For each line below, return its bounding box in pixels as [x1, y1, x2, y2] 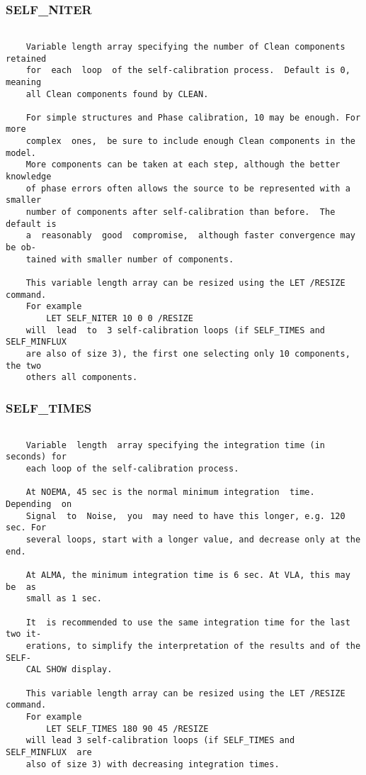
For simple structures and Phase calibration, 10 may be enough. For [25, 112, 361, 123]
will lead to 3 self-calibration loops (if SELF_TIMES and [25, 325, 326, 335]
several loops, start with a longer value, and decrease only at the [25, 535, 361, 545]
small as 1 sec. [25, 593, 103, 604]
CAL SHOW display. [25, 664, 113, 675]
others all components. [25, 372, 138, 383]
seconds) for [6, 452, 67, 462]
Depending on [6, 499, 72, 510]
